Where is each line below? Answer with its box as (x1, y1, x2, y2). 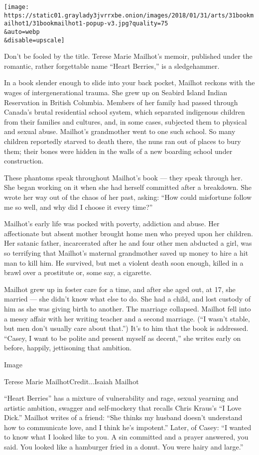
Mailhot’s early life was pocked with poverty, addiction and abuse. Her (4, 218, 220, 229)
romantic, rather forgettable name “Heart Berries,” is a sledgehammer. (4, 60, 220, 71)
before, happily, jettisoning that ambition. (4, 342, 132, 353)
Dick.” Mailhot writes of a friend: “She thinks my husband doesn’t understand (4, 412, 243, 423)
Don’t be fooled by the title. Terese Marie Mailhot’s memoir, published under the (4, 51, 253, 61)
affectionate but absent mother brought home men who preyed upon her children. (4, 228, 254, 238)
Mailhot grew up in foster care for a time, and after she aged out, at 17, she (4, 284, 236, 294)
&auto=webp (4, 28, 40, 35)
